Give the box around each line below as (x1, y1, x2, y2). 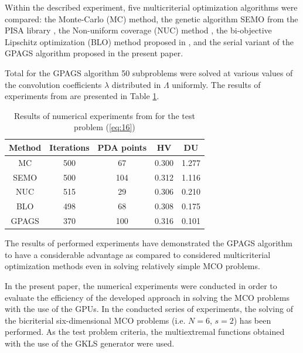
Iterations (49, 141, 90, 153)
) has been (233, 314, 271, 326)
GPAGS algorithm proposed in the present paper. (5, 47, 183, 59)
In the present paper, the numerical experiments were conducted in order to (5, 280, 277, 292)
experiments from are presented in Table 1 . (5, 90, 159, 102)
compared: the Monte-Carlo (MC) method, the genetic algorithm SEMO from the (5, 12, 298, 25)
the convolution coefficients (5, 78, 102, 90)
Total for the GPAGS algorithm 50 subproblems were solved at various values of (5, 66, 293, 79)
